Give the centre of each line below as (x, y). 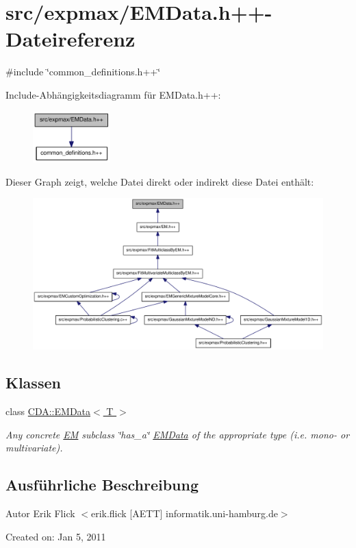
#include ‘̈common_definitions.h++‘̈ (83, 72)
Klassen (33, 383)
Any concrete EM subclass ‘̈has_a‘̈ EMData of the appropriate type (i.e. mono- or (178, 434)
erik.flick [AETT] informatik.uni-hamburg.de (184, 513)
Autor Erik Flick (40, 513)
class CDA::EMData (48, 411)
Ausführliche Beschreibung (102, 485)
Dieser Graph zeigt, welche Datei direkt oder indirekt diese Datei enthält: (160, 181)
